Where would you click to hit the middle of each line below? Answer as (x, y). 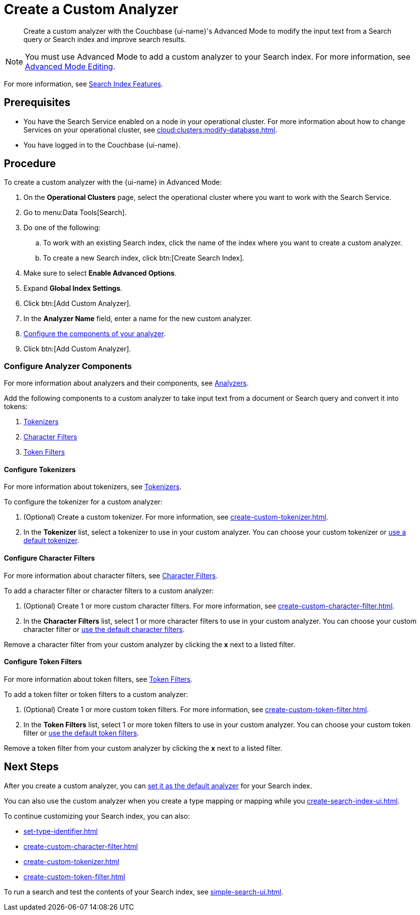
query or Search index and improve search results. (105, 39)
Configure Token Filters (43, 662)
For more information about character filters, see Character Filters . (111, 575)
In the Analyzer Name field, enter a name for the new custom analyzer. (138, 319)
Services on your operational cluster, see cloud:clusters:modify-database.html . (150, 130)
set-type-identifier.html (61, 831)
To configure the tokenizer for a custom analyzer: (83, 502)
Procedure (30, 164)
